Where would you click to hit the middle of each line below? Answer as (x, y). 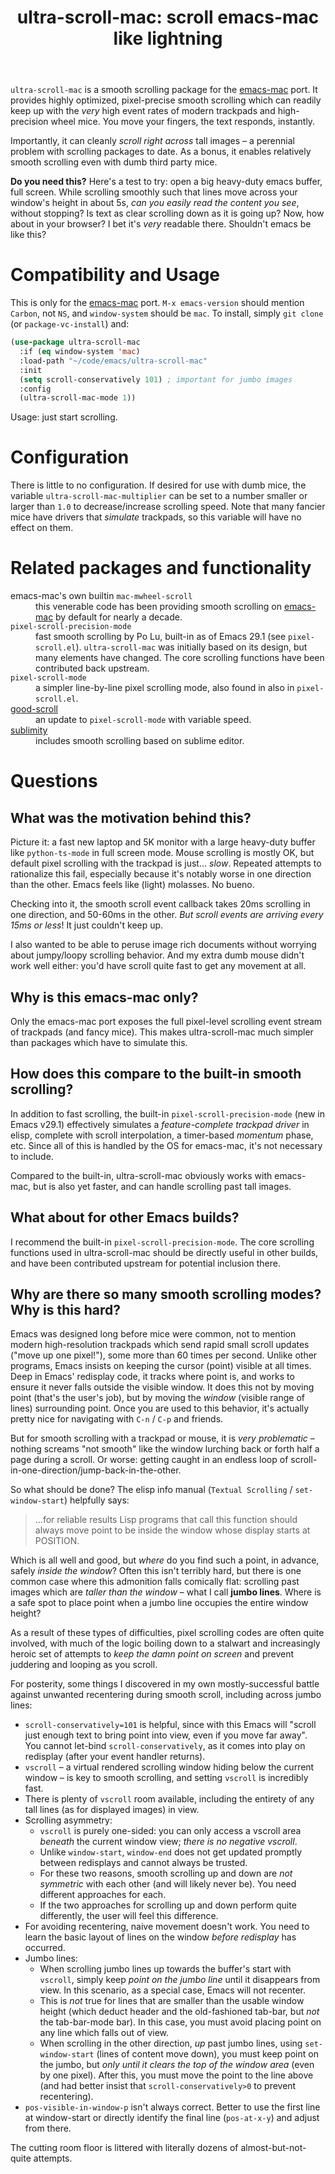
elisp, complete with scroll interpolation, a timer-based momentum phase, (162, 1135)
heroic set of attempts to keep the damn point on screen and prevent (152, 1654)
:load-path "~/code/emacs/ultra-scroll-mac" (113, 361)
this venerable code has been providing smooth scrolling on (159, 607)
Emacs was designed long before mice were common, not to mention (153, 1334)
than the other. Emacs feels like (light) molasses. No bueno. (132, 885)
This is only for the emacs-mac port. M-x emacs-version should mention (157, 303)
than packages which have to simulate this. (99, 1042)
